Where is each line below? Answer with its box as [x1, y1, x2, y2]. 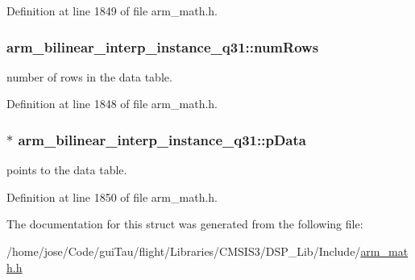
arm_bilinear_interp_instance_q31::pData [18, 129, 306, 149]
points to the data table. [6, 161, 127, 178]
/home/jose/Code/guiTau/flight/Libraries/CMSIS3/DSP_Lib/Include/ [6, 243, 361, 259]
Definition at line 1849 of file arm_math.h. [6, 2, 218, 19]
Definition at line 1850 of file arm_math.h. [6, 188, 218, 205]
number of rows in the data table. [6, 68, 172, 85]
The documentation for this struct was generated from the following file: [6, 215, 363, 232]
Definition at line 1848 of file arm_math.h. [6, 95, 218, 112]
